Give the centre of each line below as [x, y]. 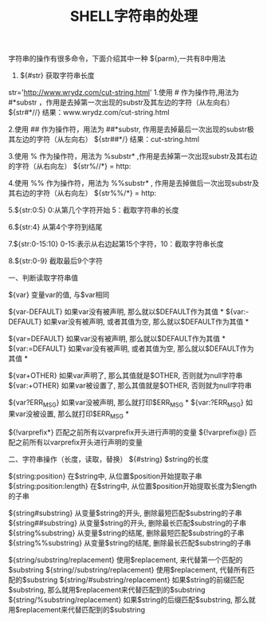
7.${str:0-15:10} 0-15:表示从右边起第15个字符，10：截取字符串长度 [116, 244]
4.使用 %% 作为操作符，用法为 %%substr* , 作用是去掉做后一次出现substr [130, 183]
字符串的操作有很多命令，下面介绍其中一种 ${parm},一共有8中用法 [117, 59]
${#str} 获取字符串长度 [57, 76]
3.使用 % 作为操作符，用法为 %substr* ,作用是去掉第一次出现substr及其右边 [133, 156]
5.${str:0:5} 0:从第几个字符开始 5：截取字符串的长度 [94, 210]
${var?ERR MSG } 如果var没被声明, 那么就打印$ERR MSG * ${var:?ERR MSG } [126, 404]
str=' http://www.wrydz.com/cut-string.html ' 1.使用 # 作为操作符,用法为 [124, 93]
